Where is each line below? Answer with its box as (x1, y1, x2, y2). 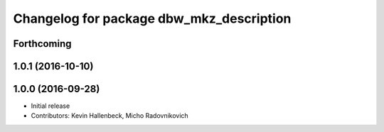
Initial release (31, 101, 70, 110)
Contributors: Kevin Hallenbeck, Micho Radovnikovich (31, 111, 188, 120)
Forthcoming (13, 38, 72, 50)
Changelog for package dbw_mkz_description (13, 11, 292, 26)
